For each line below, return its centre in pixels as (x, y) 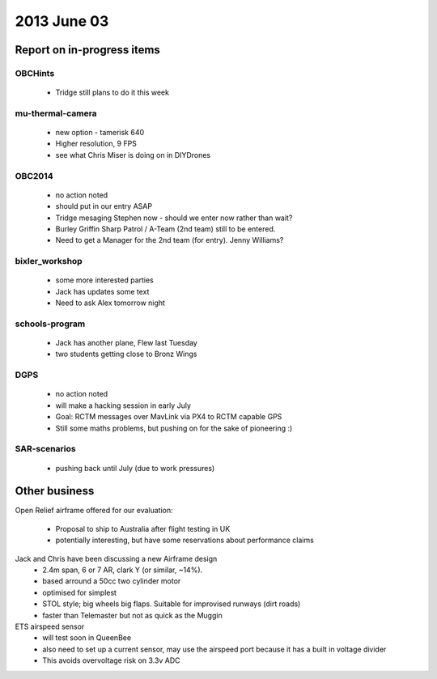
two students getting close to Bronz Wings (126, 354)
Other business (55, 491)
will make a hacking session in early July (123, 405)
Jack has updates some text (102, 291)
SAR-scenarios (45, 449)
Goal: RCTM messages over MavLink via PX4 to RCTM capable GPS (169, 417)
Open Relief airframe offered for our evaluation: (94, 511)
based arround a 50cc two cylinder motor (112, 581)
